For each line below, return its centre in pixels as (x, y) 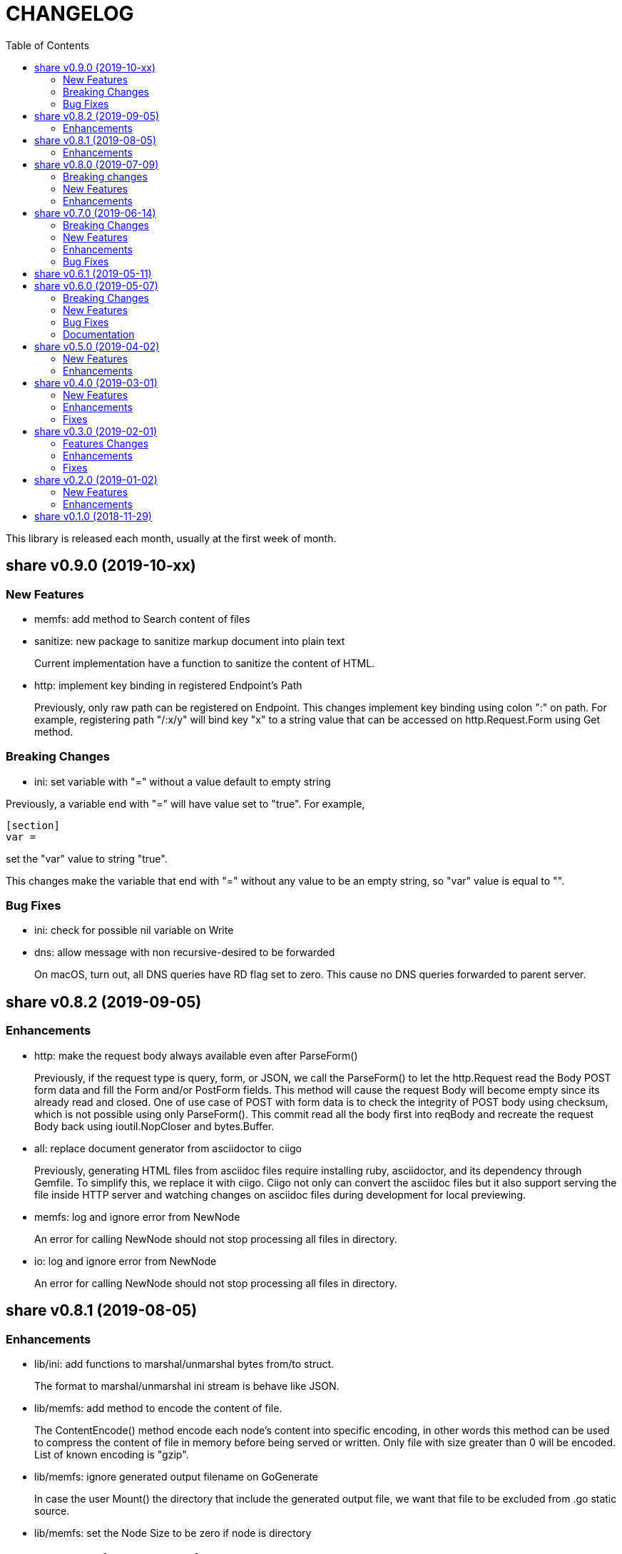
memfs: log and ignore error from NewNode (137, 1217)
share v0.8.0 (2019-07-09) (97, 164)
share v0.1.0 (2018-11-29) (93, 516)
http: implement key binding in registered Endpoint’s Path (168, 685)
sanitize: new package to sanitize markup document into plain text (190, 641)
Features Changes (106, 443)
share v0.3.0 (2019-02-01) (96, 431)
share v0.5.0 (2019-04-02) (97, 346)
